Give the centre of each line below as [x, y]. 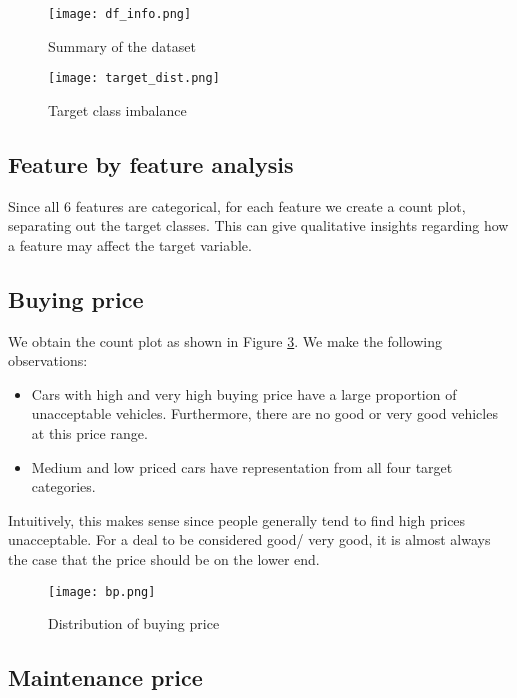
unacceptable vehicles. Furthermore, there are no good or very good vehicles [264, 413]
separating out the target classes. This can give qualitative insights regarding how [258, 225]
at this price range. [89, 433]
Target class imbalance [117, 109]
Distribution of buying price [134, 623]
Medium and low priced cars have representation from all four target [242, 466]
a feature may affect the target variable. [130, 244]
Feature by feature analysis [151, 163]
